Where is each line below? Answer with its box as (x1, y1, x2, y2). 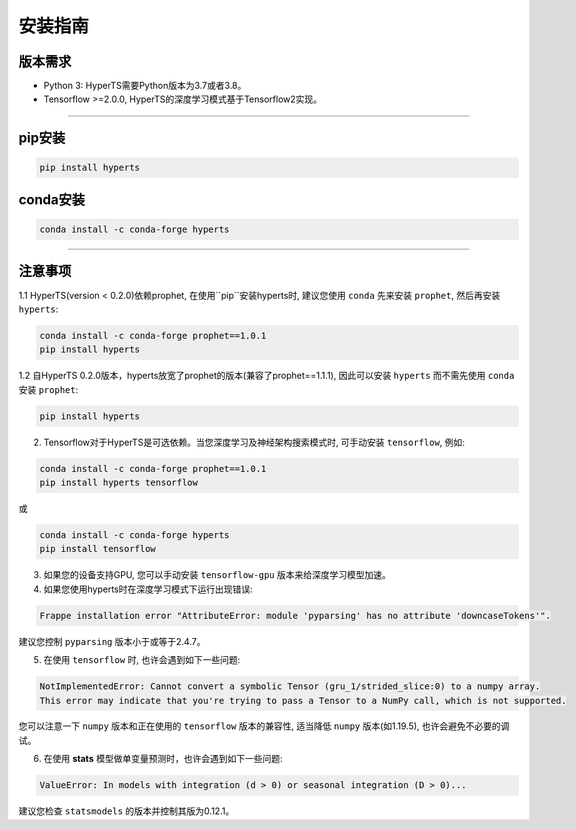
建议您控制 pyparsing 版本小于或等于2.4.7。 (18, 635, 206, 647)
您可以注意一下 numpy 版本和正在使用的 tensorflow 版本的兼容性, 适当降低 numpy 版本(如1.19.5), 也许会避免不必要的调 (18, 720, 510, 732)
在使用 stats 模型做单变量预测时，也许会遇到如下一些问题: (43, 753, 283, 765)
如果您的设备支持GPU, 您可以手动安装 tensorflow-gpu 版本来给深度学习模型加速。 (43, 569, 392, 581)
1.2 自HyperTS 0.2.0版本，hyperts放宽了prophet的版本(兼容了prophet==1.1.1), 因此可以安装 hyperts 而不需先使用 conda (18, 370, 515, 382)
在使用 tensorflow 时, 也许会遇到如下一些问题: (43, 654, 241, 666)
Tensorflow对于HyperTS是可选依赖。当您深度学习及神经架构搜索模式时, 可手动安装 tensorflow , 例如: (43, 436, 465, 448)
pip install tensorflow (39, 543, 157, 555)
